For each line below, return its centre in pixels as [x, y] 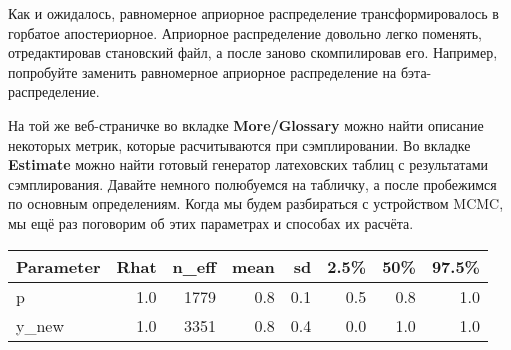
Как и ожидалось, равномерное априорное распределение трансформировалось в [253, 13]
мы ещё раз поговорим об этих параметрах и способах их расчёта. [211, 222]
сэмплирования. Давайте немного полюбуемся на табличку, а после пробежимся [252, 183]
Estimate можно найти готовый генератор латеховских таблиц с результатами [248, 164]
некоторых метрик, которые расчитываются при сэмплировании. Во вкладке [239, 144]
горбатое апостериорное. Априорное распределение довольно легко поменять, [245, 32]
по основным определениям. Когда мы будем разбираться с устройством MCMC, [256, 203]
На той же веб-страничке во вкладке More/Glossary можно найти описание [246, 124]
